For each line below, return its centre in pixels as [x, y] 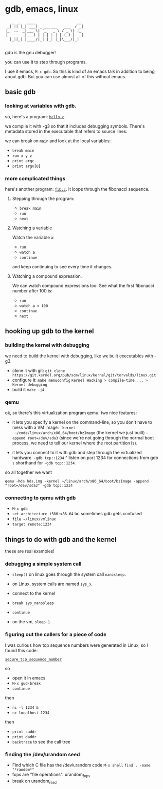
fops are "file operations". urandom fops [51, 775]
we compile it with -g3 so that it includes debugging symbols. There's [75, 126]
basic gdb [20, 92]
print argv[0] [26, 166]
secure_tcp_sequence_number [34, 659]
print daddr [24, 737]
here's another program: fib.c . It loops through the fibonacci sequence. [77, 189]
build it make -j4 [28, 389]
